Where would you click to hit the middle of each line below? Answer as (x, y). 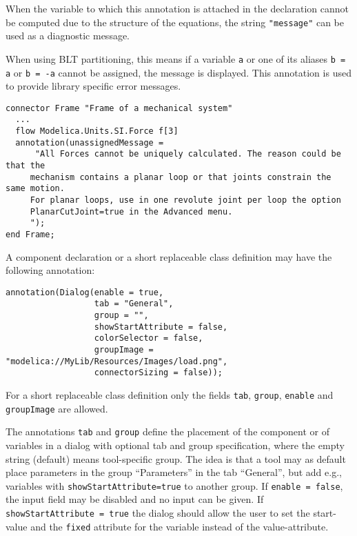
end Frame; (30, 234)
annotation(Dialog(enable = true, (85, 292)
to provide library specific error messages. (93, 86)
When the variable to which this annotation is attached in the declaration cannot (177, 8)
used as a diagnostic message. (68, 36)
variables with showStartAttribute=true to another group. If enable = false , (174, 485)
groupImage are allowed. (57, 408)
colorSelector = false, (149, 338)
